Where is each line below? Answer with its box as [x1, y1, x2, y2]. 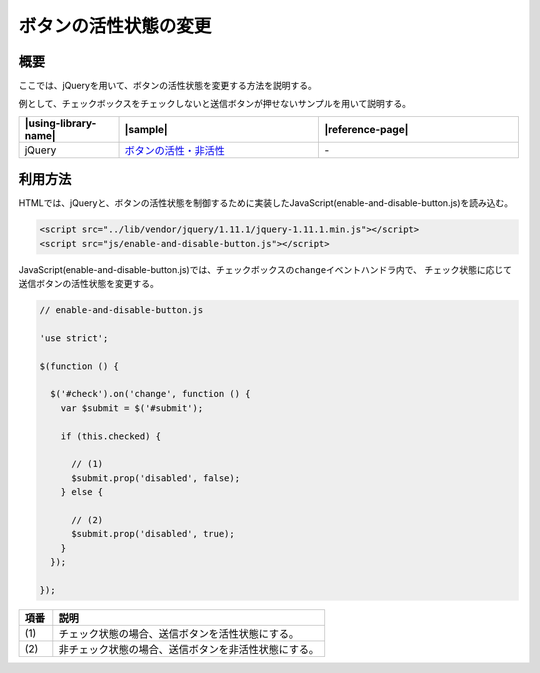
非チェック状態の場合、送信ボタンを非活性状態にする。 [58, 642, 320, 656]
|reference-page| [324, 122, 409, 136]
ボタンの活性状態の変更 [18, 15, 212, 37]
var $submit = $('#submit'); [60, 402, 204, 414]
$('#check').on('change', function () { [50, 388, 251, 400]
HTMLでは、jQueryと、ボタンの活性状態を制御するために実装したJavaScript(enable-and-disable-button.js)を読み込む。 [18, 197, 514, 209]
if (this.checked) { [60, 430, 162, 442]
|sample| [124, 122, 169, 136]
